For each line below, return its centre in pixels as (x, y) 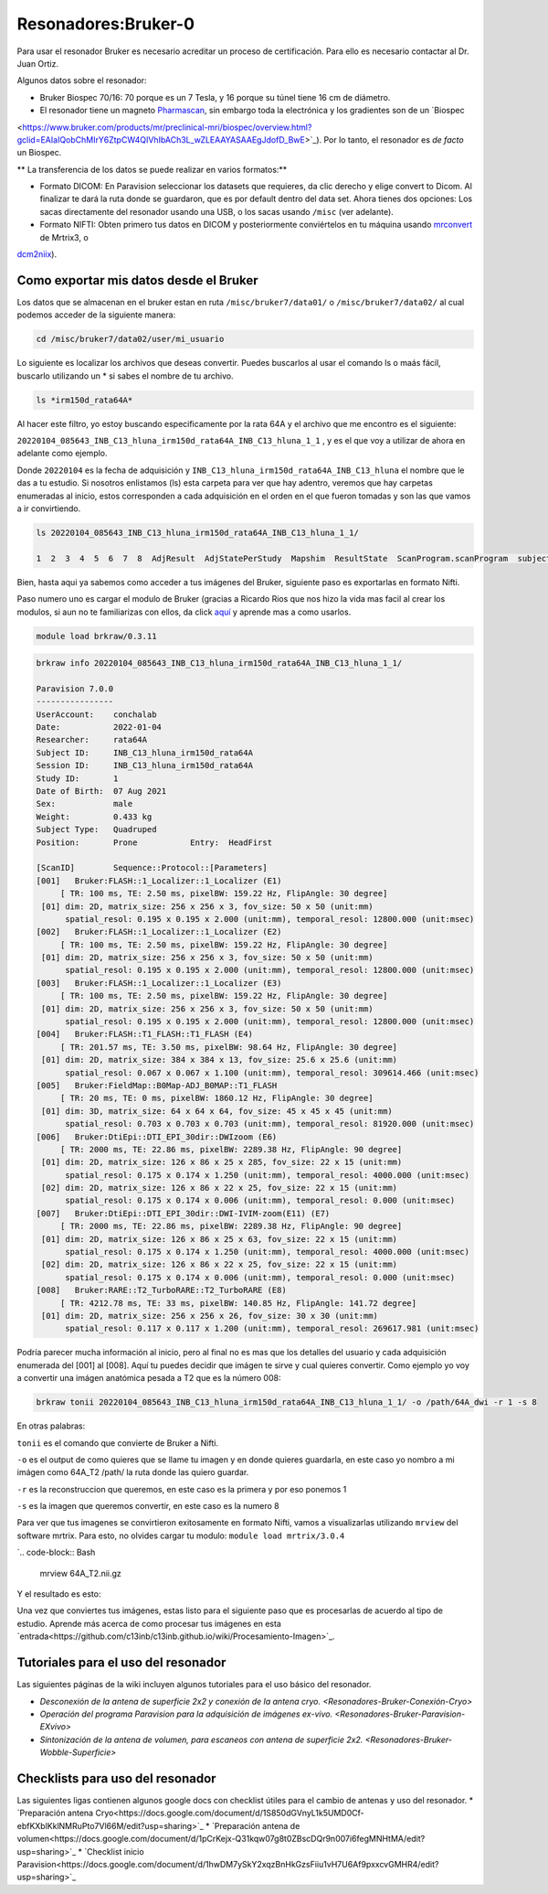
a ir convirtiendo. (49, 508)
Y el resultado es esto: (59, 1594)
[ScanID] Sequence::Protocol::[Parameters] (152, 868)
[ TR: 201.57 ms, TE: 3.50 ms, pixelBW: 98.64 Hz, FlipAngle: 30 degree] (228, 1047)
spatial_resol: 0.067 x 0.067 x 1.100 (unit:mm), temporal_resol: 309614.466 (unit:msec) (272, 1073)
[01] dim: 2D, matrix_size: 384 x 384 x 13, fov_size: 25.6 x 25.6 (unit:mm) (219, 1060)
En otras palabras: (51, 1426)
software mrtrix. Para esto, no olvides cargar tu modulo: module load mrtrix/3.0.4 (181, 1536)
